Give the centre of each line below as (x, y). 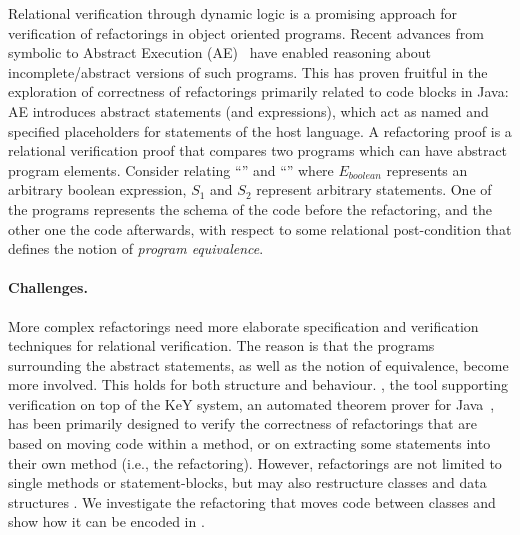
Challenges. (48, 287)
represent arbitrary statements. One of (374, 189)
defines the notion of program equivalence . (136, 248)
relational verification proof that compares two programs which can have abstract (258, 150)
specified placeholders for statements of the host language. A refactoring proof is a (260, 130)
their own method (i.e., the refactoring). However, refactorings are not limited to (255, 462)
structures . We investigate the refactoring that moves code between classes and (252, 501)
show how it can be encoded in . (106, 521)
